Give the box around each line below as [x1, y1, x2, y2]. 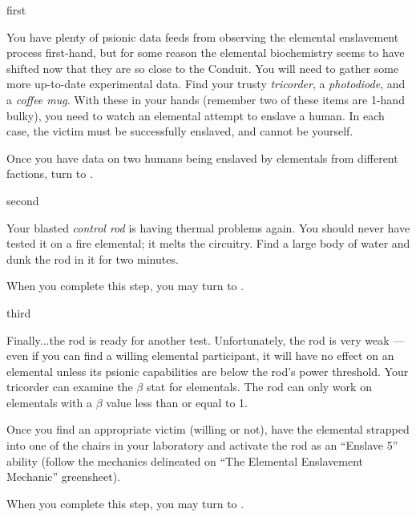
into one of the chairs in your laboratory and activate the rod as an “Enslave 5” [6, 437, 398, 454]
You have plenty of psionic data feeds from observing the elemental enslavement [6, 28, 399, 45]
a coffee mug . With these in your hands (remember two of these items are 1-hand [6, 91, 405, 107]
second [6, 192, 39, 208]
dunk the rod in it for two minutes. [6, 250, 179, 267]
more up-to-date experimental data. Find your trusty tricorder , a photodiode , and [6, 75, 406, 92]
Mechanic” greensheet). [6, 468, 121, 485]
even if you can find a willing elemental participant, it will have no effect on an [6, 347, 394, 364]
